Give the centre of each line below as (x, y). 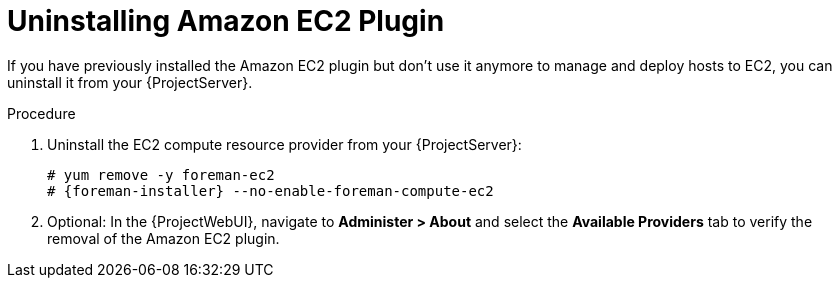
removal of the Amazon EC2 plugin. (163, 238)
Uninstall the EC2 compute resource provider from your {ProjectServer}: (284, 144)
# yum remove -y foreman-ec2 (161, 174)
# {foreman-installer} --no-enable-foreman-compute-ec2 (270, 190)
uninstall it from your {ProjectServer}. (130, 82)
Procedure (41, 113)
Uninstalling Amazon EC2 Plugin (226, 21)
